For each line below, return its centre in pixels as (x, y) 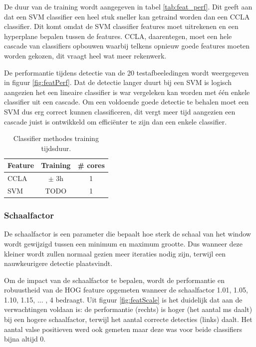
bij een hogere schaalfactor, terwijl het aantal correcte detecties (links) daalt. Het (128, 319)
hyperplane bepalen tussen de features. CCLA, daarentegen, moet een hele (118, 36)
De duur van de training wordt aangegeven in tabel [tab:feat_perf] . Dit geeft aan (128, 6)
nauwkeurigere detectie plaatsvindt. (58, 263)
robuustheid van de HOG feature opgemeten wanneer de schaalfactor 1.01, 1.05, (126, 290)
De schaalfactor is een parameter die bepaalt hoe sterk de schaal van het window (128, 234)
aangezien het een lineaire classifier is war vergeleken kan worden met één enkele (127, 92)
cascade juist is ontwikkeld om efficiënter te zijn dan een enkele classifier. (116, 121)
